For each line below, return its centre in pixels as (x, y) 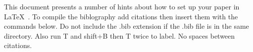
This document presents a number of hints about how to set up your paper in (122, 6)
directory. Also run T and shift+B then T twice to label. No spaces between (120, 35)
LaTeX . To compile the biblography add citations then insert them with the (121, 16)
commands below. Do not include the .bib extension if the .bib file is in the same (126, 26)
